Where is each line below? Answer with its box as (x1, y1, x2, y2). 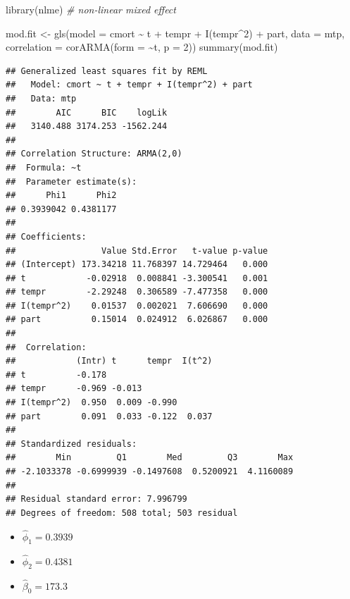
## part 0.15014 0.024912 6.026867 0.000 (6, 314, 268, 325)
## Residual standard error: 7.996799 (6, 494, 187, 505)
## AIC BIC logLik (6, 107, 168, 118)
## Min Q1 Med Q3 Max (6, 452, 294, 463)
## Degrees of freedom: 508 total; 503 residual (6, 507, 238, 518)
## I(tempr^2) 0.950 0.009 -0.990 (6, 397, 177, 408)
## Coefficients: (6, 231, 87, 242)
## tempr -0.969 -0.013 (6, 383, 142, 394)
